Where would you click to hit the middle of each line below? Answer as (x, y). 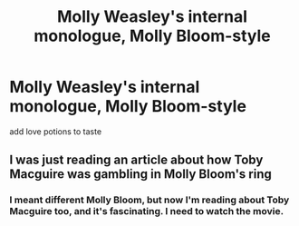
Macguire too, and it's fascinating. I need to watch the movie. (146, 211)
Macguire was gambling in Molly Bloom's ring (140, 174)
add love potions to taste (56, 131)
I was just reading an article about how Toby (136, 160)
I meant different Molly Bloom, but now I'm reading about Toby (149, 200)
